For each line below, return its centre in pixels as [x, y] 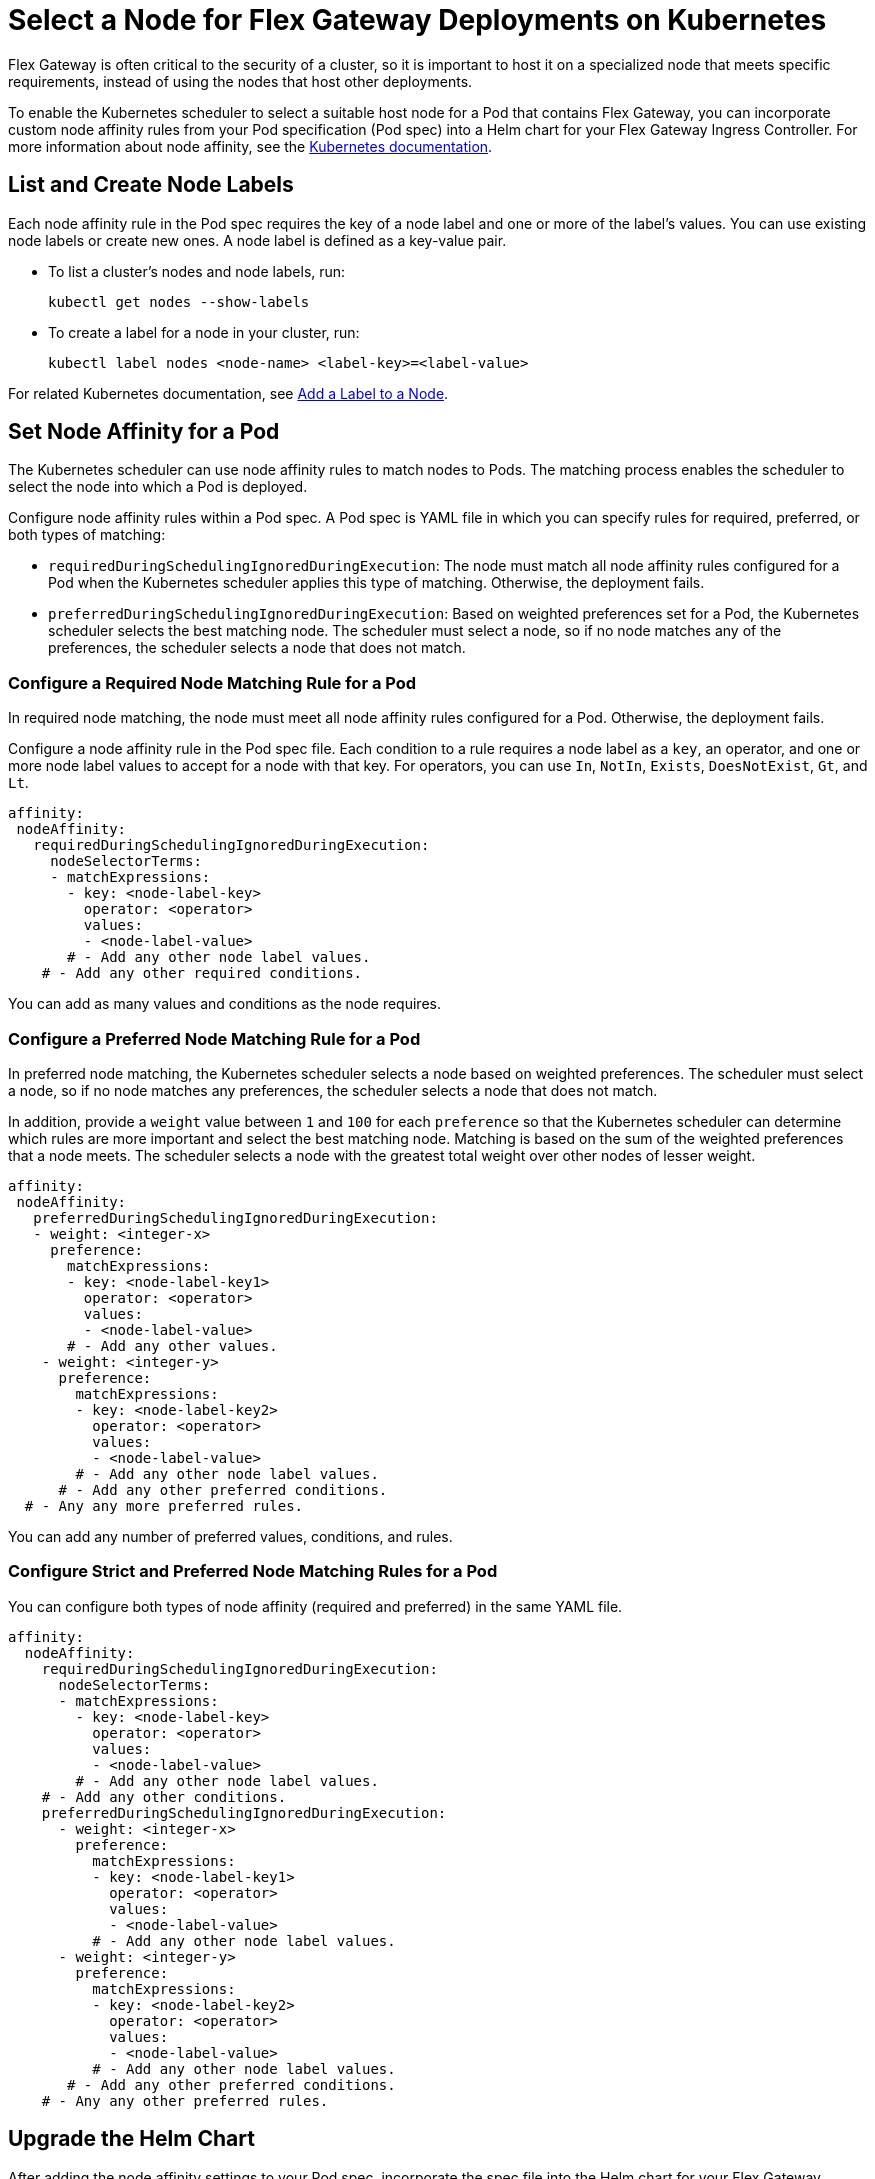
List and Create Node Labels [151, 185]
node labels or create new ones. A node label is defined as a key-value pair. [257, 240]
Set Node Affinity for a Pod [144, 432]
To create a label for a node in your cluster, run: [204, 332]
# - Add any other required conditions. [202, 973]
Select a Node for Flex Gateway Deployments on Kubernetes [417, 20]
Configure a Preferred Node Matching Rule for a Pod [214, 1038]
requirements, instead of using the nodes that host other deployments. [240, 81]
